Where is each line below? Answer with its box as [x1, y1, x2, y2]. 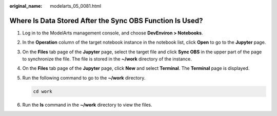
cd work [33, 88, 52, 94]
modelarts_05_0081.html [50, 3, 102, 9]
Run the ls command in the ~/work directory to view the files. [22, 102, 152, 108]
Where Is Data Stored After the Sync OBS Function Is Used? [9, 16, 203, 25]
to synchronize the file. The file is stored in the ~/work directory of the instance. [22, 56, 192, 62]
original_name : [9, 3, 43, 9]
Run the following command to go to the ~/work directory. [22, 74, 146, 81]
